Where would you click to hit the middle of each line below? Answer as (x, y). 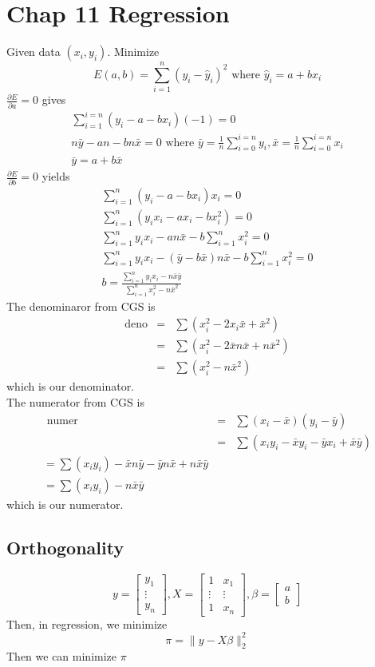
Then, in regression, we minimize (87, 623)
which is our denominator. (71, 386)
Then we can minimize (62, 656)
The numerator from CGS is (75, 402)
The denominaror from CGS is (81, 306)
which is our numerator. (65, 504)
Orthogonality (65, 547)
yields (56, 176)
